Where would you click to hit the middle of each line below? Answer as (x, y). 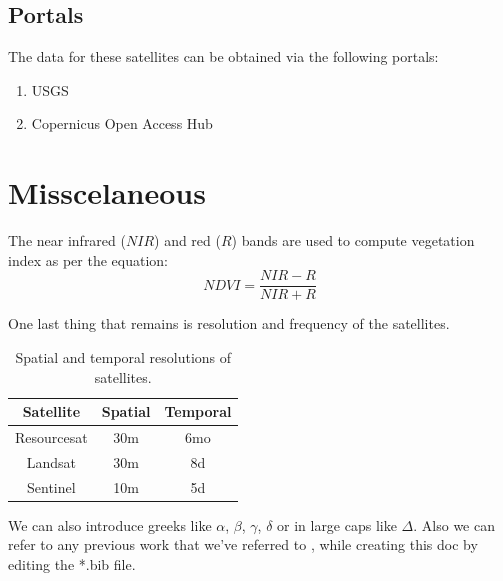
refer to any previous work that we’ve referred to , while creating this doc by (243, 544)
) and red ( (187, 240)
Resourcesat (51, 436)
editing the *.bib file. (72, 563)
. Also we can (454, 524)
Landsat (51, 461)
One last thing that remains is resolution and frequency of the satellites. (229, 323)
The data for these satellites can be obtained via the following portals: (223, 56)
